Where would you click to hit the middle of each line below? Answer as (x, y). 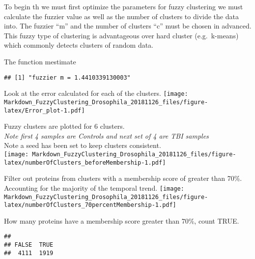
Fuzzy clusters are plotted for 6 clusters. (64, 126)
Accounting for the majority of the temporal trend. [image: (94, 187)
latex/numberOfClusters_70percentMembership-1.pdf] (90, 205)
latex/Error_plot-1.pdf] (44, 110)
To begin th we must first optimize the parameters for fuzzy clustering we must (124, 6)
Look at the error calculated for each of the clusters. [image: (96, 93)
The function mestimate (40, 61)
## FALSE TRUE (29, 245)
